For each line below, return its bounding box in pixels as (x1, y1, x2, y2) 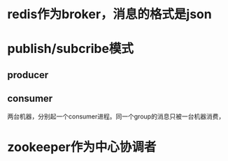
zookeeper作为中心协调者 (7, 139, 157, 155)
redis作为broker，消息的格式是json (7, 6, 212, 22)
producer (7, 69, 49, 81)
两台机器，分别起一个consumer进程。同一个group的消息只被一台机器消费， (7, 112, 225, 121)
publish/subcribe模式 (7, 41, 134, 56)
